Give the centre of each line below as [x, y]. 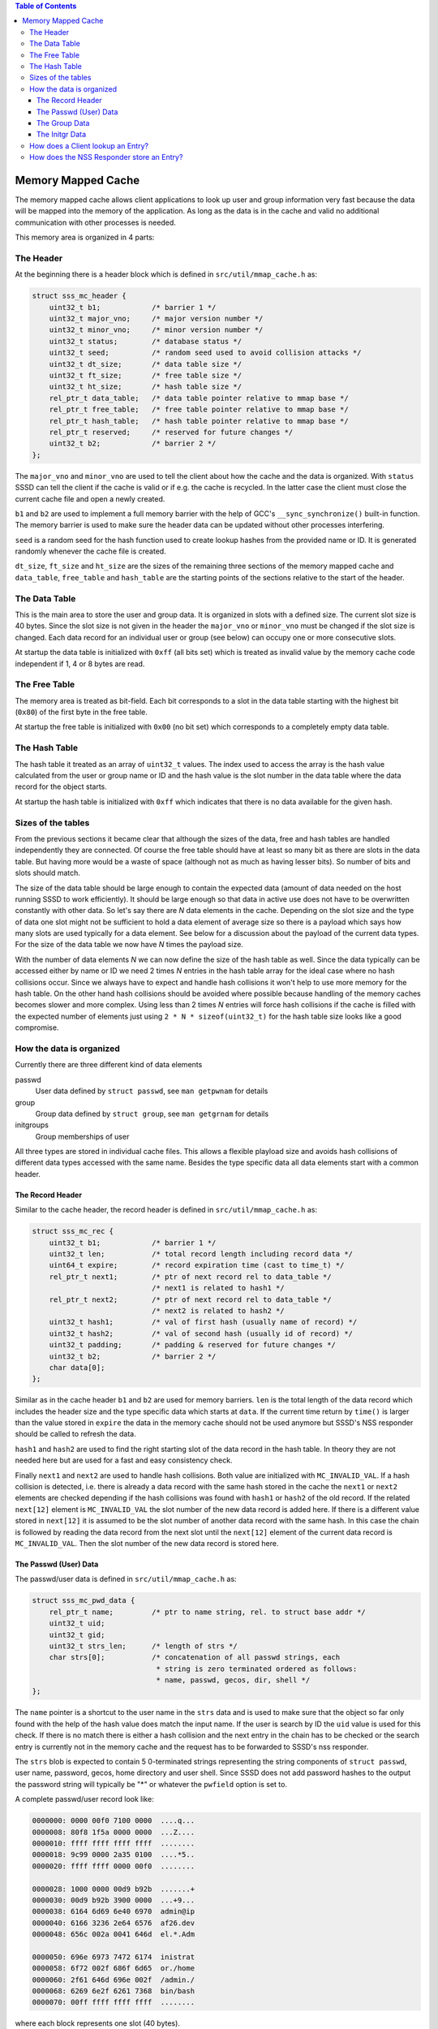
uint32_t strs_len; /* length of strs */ [144, 1646]
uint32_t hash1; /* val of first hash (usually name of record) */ [203, 1322]
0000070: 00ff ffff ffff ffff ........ [113, 2002]
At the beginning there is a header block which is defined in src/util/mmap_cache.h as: [166, 274]
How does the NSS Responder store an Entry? [106, 157]
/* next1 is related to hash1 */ [218, 1288]
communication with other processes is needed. [95, 222]
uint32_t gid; [77, 1635]
